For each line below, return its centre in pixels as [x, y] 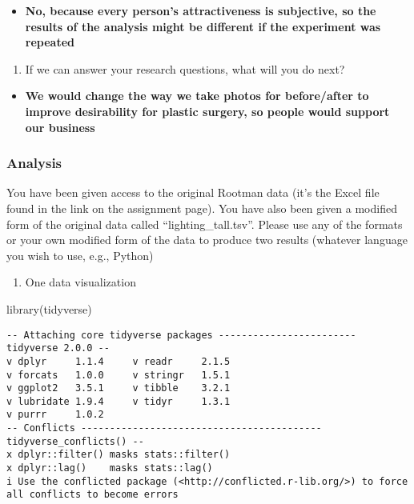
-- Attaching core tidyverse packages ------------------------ [181, 335]
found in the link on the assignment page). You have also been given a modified [202, 208]
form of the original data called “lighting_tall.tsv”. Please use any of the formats [205, 224]
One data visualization [80, 282]
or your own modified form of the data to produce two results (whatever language [207, 240]
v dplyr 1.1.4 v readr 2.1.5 [119, 361]
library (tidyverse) [49, 308]
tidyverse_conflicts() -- [75, 441]
